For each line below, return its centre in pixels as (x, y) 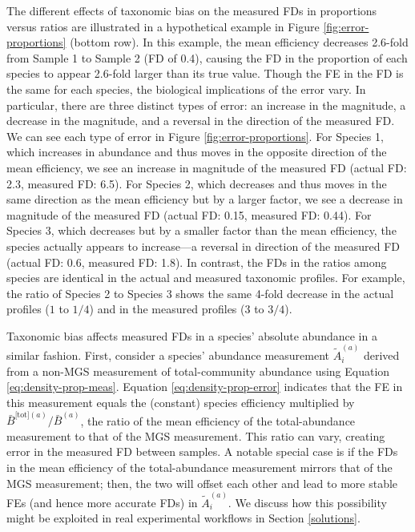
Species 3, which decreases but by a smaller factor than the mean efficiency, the (201, 230)
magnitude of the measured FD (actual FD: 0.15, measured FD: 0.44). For (189, 214)
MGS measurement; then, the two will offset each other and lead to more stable (202, 483)
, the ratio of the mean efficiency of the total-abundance (218, 420)
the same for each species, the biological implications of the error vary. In (186, 89)
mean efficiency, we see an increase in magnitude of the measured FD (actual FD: (207, 167)
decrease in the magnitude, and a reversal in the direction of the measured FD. (201, 121)
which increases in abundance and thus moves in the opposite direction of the (197, 152)
